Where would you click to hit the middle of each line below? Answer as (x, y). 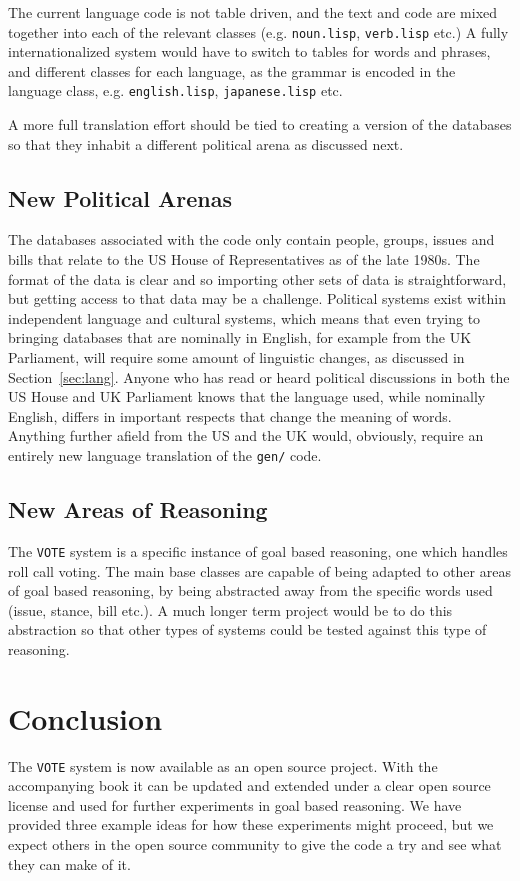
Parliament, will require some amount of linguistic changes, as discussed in (236, 357)
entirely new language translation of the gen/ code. (165, 455)
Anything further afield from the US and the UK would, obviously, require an (246, 435)
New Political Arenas (120, 197)
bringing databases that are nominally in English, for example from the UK (240, 337)
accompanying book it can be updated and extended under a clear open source (249, 785)
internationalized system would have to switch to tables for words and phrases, (249, 51)
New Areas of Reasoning (138, 509)
